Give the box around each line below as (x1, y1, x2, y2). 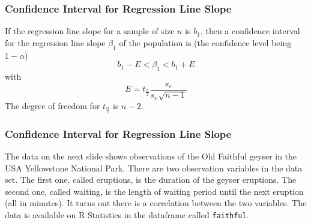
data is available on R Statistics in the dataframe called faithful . (5, 209, 249, 221)
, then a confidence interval (200, 25, 300, 37)
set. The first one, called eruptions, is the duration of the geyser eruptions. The (5, 173, 297, 186)
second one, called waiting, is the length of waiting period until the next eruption (5, 185, 304, 197)
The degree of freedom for (5, 100, 100, 112)
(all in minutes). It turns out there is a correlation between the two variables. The (5, 197, 307, 209)
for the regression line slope (5, 36, 106, 49)
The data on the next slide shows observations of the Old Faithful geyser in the (5, 150, 297, 162)
